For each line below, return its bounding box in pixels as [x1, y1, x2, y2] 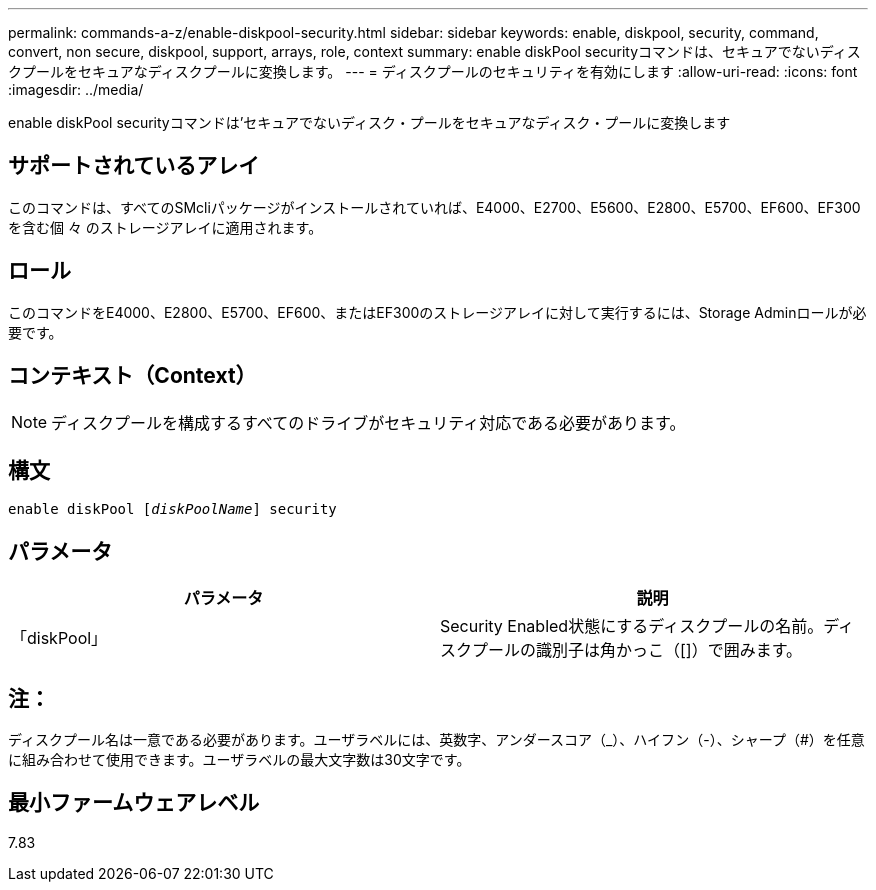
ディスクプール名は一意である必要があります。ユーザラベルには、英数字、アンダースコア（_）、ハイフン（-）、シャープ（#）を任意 [8, 731, 865, 749]
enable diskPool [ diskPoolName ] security [8, 501, 337, 518]
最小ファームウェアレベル [8, 790, 260, 816]
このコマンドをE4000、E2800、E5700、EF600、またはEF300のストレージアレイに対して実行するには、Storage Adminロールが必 [8, 303, 867, 321]
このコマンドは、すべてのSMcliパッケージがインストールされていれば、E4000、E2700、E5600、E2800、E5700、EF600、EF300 [8, 198, 861, 216]
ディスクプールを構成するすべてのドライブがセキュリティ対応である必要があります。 [51, 412, 686, 433]
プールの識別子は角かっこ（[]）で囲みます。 [472, 640, 803, 661]
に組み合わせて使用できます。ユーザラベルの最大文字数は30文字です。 [8, 751, 471, 769]
